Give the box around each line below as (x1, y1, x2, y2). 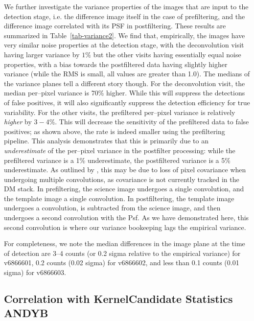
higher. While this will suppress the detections (106, 88, 245, 98)
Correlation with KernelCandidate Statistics (4, 291, 233, 306)
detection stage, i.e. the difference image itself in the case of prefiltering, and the (4, 11, 245, 21)
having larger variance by (4, 49, 80, 59)
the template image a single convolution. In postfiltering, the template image (4, 193, 234, 203)
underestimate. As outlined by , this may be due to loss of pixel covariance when (4, 164, 246, 175)
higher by (4, 116, 32, 127)
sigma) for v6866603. (4, 267, 66, 277)
